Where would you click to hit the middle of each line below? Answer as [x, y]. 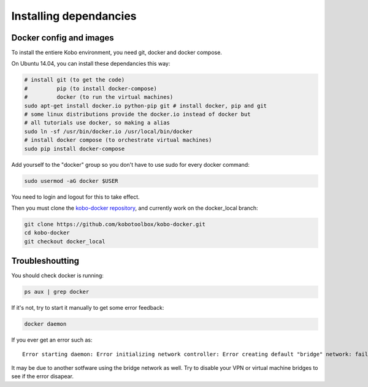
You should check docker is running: [58, 275]
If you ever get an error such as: [52, 340]
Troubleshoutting [45, 261]
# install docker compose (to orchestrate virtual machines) [118, 140]
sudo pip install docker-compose [75, 148]
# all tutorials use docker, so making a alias [97, 123]
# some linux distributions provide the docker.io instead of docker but [137, 114]
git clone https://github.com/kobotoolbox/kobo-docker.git [115, 224]
